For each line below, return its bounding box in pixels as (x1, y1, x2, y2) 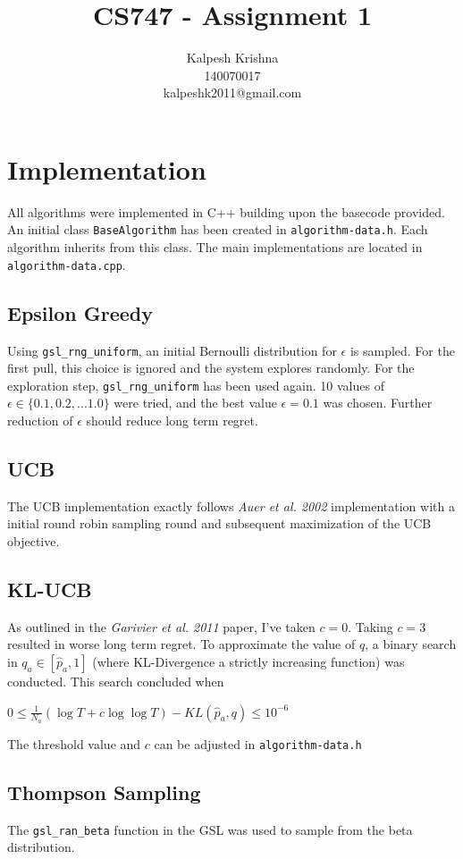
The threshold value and (7, 734, 141, 753)
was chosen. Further (323, 393, 433, 412)
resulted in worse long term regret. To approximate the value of (7, 635, 356, 653)
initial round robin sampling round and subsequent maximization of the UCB (7, 514, 432, 533)
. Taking (348, 617, 393, 636)
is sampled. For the (349, 341, 455, 359)
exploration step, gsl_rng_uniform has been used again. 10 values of (7, 375, 384, 394)
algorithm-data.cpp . (7, 255, 126, 274)
